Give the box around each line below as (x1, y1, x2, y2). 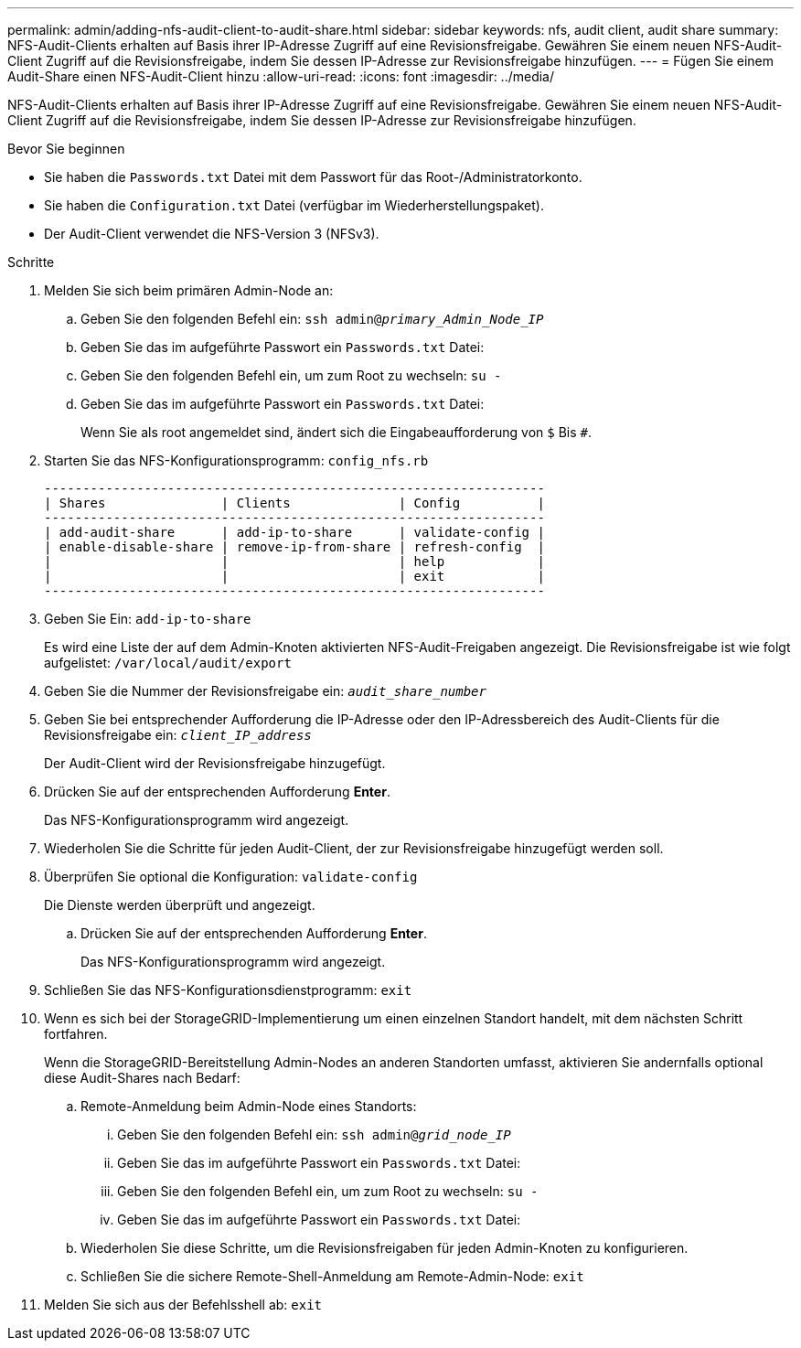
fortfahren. (44, 1026, 108, 1042)
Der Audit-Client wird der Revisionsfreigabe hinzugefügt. (44, 755, 386, 771)
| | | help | (44, 554, 545, 569)
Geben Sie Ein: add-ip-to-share (44, 611, 251, 626)
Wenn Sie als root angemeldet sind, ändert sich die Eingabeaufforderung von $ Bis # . (80, 424, 592, 440)
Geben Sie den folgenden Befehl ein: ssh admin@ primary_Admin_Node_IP (80, 311, 544, 326)
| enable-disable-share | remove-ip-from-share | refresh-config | (44, 540, 545, 554)
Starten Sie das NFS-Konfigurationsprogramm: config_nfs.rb (44, 453, 429, 468)
